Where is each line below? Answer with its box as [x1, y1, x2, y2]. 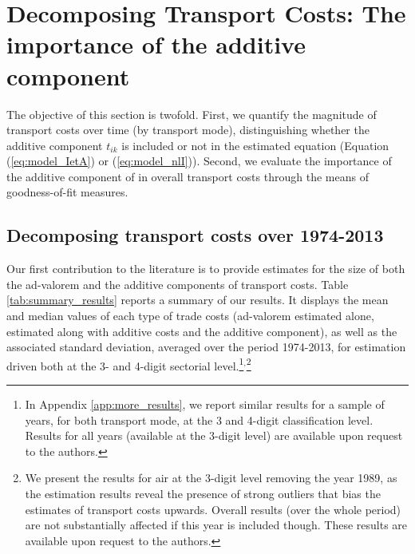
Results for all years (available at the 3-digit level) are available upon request [25, 427, 403, 444]
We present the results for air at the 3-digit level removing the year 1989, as [25, 469, 397, 486]
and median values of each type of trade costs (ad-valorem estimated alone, [6, 307, 374, 324]
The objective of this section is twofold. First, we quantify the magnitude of [6, 105, 377, 122]
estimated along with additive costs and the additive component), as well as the [6, 323, 397, 339]
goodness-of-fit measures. [6, 184, 128, 200]
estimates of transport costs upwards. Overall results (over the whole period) [25, 501, 401, 517]
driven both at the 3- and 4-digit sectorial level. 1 [6, 354, 244, 374]
